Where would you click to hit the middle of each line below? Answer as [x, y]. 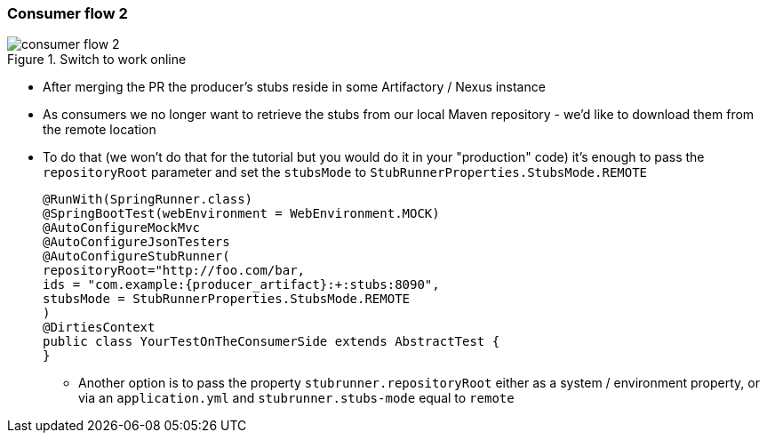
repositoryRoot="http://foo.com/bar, [174, 271]
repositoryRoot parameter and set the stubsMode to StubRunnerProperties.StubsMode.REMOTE [345, 172]
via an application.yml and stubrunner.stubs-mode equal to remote [296, 398]
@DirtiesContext [99, 328]
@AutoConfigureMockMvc [122, 228]
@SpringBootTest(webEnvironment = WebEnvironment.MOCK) [241, 214]
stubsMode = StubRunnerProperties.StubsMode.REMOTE [227, 299]
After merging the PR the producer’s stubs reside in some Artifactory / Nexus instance [294, 87]
